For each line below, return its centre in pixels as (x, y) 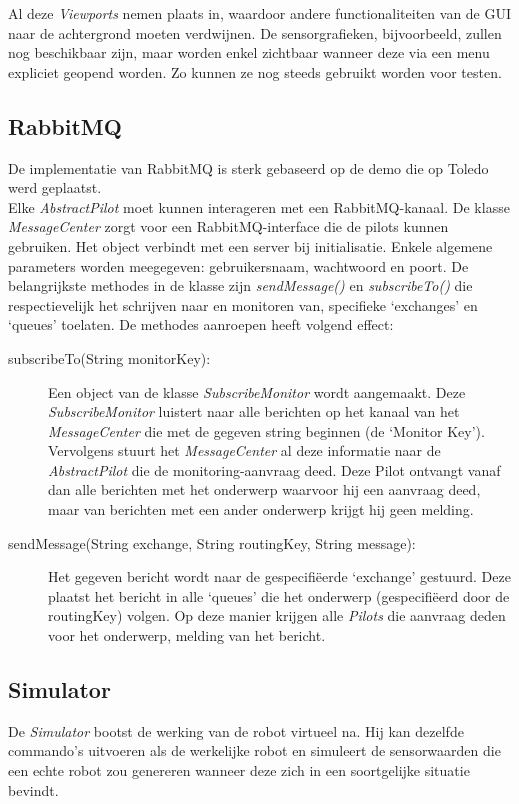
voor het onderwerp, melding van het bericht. (187, 635)
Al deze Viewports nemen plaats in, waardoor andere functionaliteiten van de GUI (260, 13)
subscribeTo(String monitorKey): (109, 357)
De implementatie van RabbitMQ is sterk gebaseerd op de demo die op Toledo (248, 167)
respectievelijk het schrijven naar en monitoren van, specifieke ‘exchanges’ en (243, 304)
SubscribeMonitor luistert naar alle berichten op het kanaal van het (254, 411)
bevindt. (33, 789)
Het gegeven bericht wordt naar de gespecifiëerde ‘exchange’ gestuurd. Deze (279, 576)
